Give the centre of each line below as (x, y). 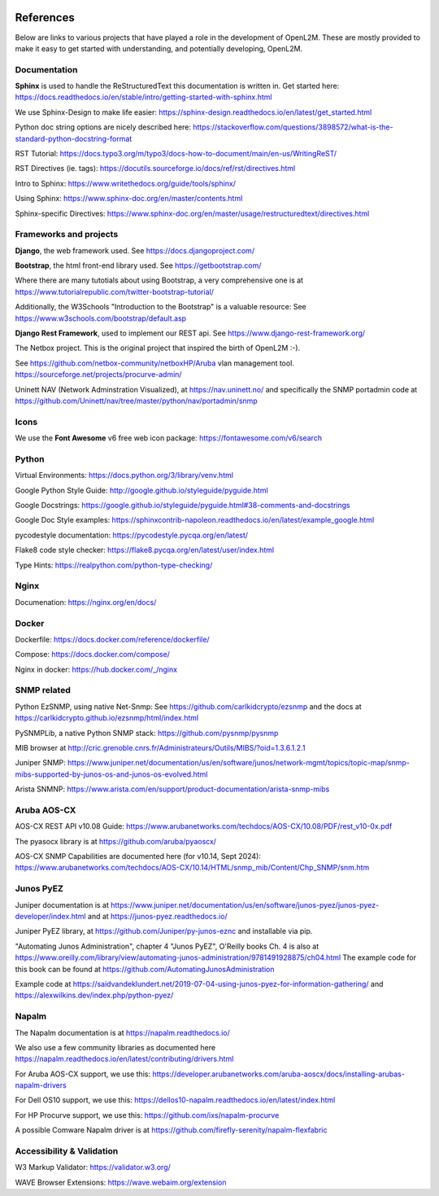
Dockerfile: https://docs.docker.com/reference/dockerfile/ (113, 639)
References (45, 18)
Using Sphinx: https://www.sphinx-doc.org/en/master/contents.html (129, 199)
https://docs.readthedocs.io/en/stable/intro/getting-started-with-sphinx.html (143, 97)
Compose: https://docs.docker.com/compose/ (93, 655)
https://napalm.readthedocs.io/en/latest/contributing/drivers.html (124, 1059)
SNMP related (43, 690)
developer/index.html (50, 917)
